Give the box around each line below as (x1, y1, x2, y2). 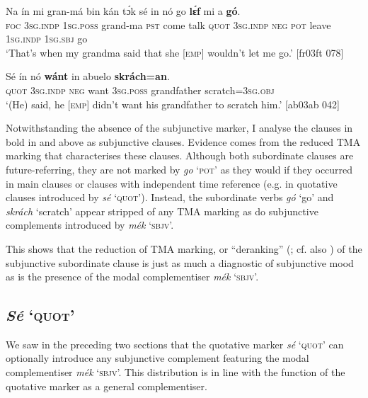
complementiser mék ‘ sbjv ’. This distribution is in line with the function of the (6, 365, 345, 380)
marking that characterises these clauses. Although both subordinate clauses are (6, 148, 354, 163)
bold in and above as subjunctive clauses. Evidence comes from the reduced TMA (6, 134, 361, 149)
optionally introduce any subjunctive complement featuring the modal (6, 351, 309, 365)
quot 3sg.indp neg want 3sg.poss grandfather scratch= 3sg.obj (6, 82, 275, 97)
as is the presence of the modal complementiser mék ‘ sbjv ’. (6, 269, 259, 284)
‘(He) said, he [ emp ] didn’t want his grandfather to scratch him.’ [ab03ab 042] (6, 96, 340, 111)
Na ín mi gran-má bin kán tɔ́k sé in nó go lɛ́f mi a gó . (6, 4, 241, 18)
